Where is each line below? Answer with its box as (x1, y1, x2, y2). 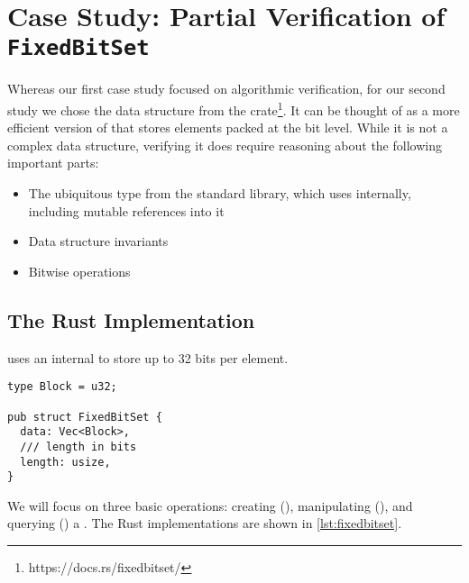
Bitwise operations (28, 261, 131, 280)
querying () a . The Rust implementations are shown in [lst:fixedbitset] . (7, 514, 402, 533)
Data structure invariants (28, 232, 169, 251)
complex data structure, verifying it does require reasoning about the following (7, 135, 442, 154)
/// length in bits (20, 440, 137, 453)
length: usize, (20, 455, 111, 469)
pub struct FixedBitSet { (7, 410, 162, 424)
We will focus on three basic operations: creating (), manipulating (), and (7, 496, 413, 515)
